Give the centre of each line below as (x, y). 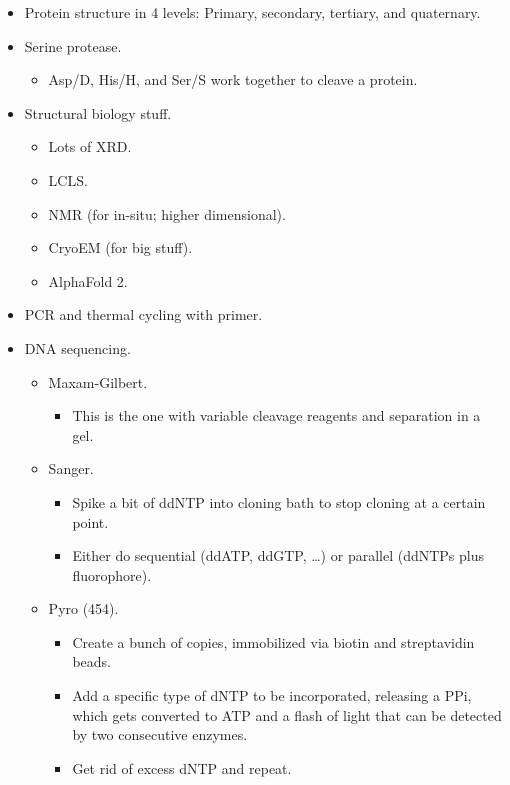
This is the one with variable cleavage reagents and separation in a (276, 415)
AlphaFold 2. (88, 280)
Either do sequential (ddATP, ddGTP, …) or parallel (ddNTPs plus (278, 555)
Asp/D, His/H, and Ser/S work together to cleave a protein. (233, 79)
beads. (91, 661)
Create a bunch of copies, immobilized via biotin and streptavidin (273, 641)
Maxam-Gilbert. (98, 381)
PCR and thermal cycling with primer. (143, 314)
